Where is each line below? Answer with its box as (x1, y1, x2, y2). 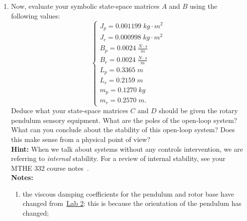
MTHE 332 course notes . (11, 162, 89, 173)
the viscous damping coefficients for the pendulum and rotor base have (22, 188, 234, 199)
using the (189, 1, 217, 11)
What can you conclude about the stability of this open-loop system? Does (11, 124, 235, 135)
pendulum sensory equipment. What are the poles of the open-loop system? (11, 115, 237, 125)
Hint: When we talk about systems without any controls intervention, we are (11, 143, 243, 154)
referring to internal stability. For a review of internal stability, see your (11, 153, 226, 163)
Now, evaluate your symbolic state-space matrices (11, 1, 160, 11)
